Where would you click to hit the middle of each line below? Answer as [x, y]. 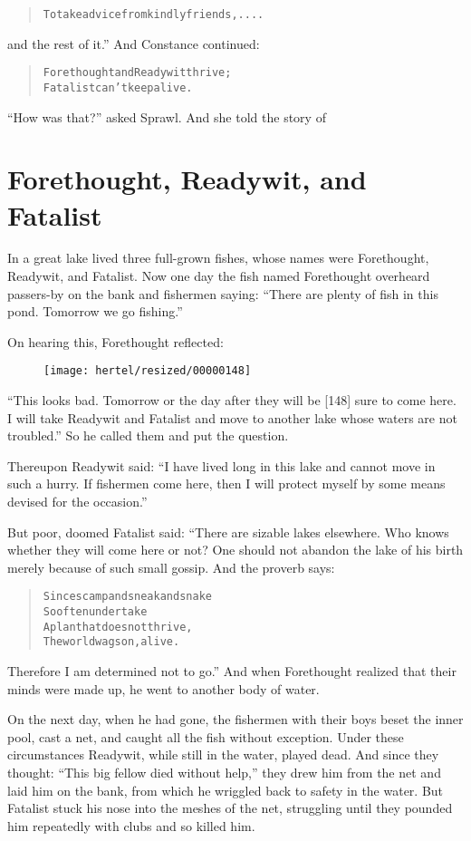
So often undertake [95, 612]
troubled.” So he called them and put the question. [148, 435]
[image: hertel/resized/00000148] [148, 371]
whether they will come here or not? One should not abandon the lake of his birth [235, 550]
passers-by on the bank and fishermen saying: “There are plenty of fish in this [223, 293]
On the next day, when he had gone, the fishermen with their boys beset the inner [235, 719]
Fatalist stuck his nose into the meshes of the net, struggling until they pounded [230, 808]
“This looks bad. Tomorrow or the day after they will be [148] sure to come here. [232, 400]
